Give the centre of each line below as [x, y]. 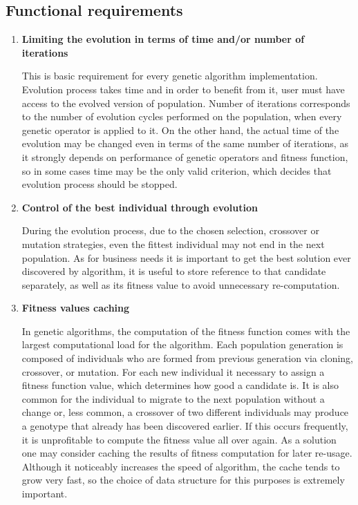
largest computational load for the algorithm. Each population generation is [182, 344]
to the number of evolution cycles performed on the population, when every [182, 116]
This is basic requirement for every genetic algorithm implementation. [170, 76]
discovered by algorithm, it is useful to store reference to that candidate [174, 271]
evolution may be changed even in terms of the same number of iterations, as [185, 143]
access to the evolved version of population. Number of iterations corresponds [186, 103]
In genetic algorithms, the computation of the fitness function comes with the [186, 331]
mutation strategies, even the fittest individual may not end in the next [173, 244]
